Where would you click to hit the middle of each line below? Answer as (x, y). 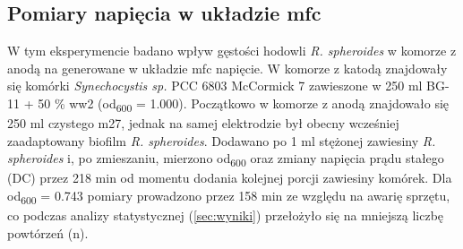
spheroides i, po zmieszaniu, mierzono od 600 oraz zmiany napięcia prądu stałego (226, 159)
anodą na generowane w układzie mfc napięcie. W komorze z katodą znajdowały (227, 68)
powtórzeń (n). (48, 232)
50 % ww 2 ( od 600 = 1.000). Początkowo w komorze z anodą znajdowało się (244, 104)
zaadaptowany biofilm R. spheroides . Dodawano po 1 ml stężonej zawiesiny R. (222, 140)
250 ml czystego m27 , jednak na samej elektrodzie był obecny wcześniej (203, 123)
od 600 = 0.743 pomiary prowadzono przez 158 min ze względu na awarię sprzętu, (229, 197)
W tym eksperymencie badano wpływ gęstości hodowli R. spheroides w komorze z (232, 51)
